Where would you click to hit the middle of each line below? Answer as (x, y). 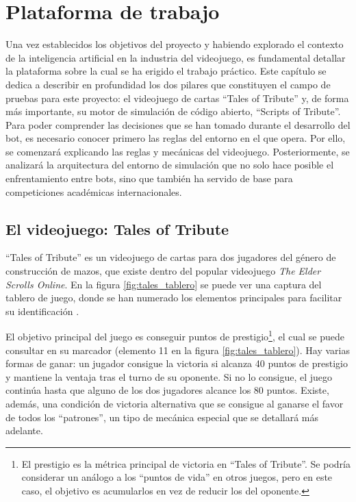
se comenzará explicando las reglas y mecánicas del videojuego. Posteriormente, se (178, 151)
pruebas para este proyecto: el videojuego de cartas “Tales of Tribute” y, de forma (177, 98)
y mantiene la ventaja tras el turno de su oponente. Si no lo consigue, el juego (169, 376)
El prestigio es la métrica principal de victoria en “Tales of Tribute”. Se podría (186, 463)
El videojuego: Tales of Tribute (117, 228)
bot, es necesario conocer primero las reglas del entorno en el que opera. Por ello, (176, 138)
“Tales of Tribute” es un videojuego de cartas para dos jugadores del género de (171, 257)
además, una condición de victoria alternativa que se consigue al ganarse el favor (175, 404)
